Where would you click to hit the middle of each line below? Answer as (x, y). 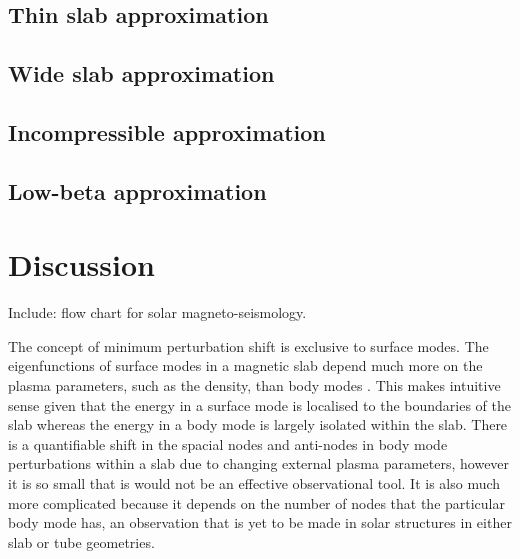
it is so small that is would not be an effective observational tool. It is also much (254, 483)
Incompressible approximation (167, 131)
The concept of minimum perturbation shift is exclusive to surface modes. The (248, 345)
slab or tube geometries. (81, 541)
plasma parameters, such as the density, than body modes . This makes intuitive (254, 385)
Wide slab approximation (141, 73)
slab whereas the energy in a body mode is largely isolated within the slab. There (258, 424)
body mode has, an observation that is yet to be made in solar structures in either (260, 522)
